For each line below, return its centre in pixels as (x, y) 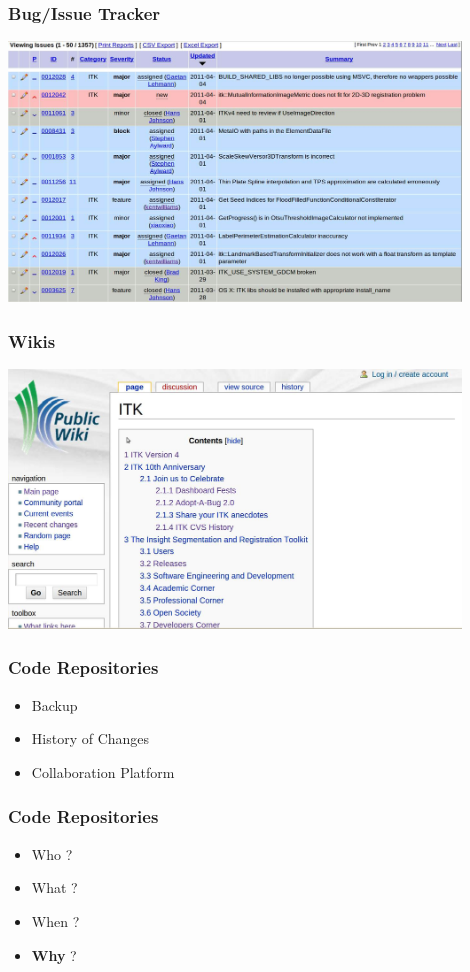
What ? (54, 887)
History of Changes (90, 738)
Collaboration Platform (103, 771)
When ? (55, 920)
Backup (54, 704)
